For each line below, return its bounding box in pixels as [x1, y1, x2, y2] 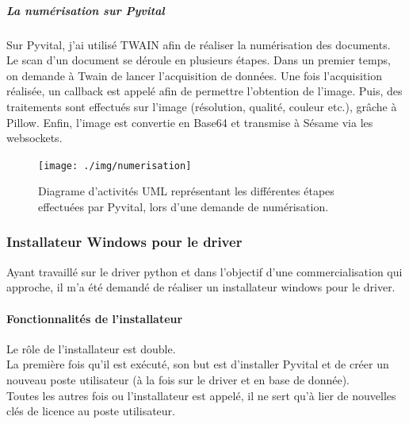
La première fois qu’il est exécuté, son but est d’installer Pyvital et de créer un [6, 356, 389, 372]
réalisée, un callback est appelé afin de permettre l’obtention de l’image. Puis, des [6, 83, 403, 99]
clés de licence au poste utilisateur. [6, 403, 175, 419]
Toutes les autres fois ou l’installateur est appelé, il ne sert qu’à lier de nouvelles [6, 387, 396, 403]
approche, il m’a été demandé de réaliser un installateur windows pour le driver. [6, 279, 396, 295]
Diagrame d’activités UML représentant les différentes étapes [38, 183, 334, 199]
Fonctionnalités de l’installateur [6, 310, 183, 326]
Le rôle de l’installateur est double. [6, 340, 176, 357]
